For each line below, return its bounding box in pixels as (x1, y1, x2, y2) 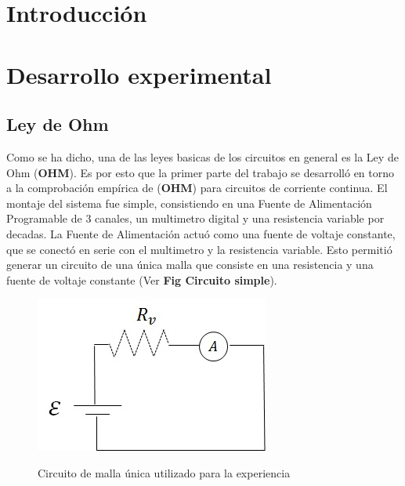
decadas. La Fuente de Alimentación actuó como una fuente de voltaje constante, (6, 225, 396, 241)
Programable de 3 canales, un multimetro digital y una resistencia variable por (6, 210, 385, 227)
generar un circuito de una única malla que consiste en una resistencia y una (6, 256, 374, 273)
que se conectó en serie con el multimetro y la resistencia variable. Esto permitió (6, 241, 392, 257)
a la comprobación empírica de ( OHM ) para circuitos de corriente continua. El (6, 180, 388, 196)
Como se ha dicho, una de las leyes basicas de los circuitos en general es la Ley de (6, 148, 399, 165)
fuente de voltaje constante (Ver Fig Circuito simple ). (6, 271, 277, 288)
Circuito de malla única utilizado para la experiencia (38, 464, 291, 481)
